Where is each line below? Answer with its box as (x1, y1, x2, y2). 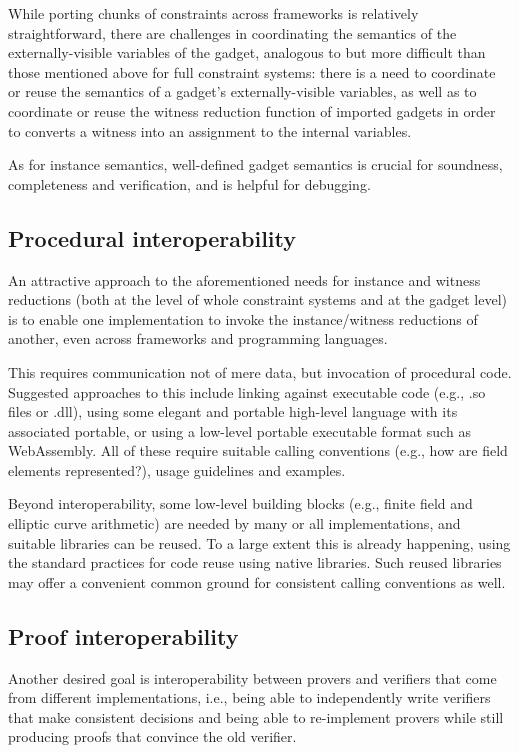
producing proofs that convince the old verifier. (8, 726, 297, 747)
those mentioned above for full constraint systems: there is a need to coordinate (8, 61, 496, 82)
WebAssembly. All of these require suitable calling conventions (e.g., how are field (8, 440, 508, 461)
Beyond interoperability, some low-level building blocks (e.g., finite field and (8, 493, 473, 514)
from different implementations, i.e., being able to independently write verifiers (8, 687, 491, 708)
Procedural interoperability (8, 222, 297, 253)
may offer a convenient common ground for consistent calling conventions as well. (8, 571, 506, 592)
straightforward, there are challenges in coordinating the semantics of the (8, 22, 457, 43)
